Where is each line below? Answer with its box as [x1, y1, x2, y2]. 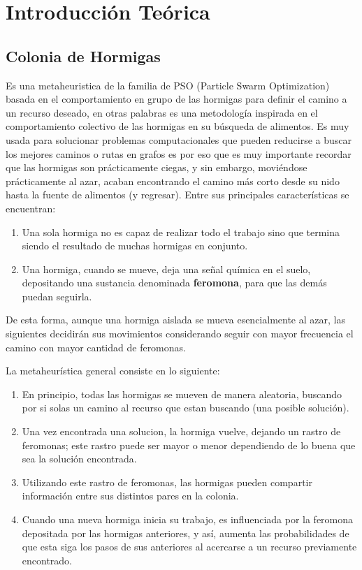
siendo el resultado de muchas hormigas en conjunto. [22, 238, 248, 253]
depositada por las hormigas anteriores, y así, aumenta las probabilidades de [22, 525, 349, 540]
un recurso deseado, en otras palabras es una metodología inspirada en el [6, 105, 318, 119]
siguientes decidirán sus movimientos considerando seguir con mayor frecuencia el [6, 326, 354, 341]
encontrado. [22, 553, 73, 567]
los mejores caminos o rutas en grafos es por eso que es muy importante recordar [6, 146, 352, 161]
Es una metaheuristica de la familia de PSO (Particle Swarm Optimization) [6, 78, 330, 92]
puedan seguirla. [22, 288, 92, 303]
